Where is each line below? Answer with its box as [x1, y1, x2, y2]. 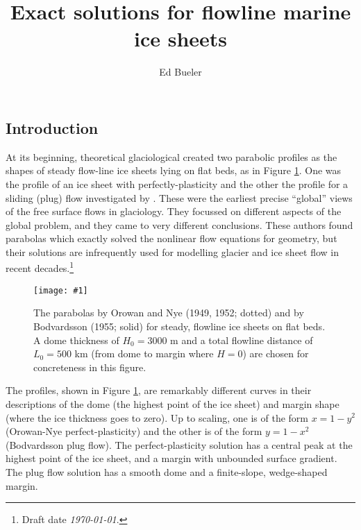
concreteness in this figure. [33, 359, 146, 374]
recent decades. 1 [6, 259, 74, 275]
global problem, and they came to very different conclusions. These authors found [6, 217, 353, 232]
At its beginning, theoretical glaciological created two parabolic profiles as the [6, 149, 337, 164]
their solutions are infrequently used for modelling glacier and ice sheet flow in [6, 244, 339, 259]
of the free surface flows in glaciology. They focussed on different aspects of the [6, 204, 342, 219]
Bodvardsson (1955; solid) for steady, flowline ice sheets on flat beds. [33, 318, 326, 333]
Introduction [6, 117, 99, 138]
